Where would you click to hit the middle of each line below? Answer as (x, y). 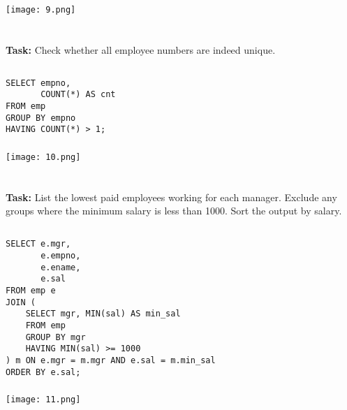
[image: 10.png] (43, 157)
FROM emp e (31, 291)
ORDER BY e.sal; (43, 372)
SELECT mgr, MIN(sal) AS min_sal (103, 314)
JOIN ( (21, 302)
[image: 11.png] (43, 400)
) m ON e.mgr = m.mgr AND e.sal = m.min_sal (111, 360)
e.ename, (61, 267)
